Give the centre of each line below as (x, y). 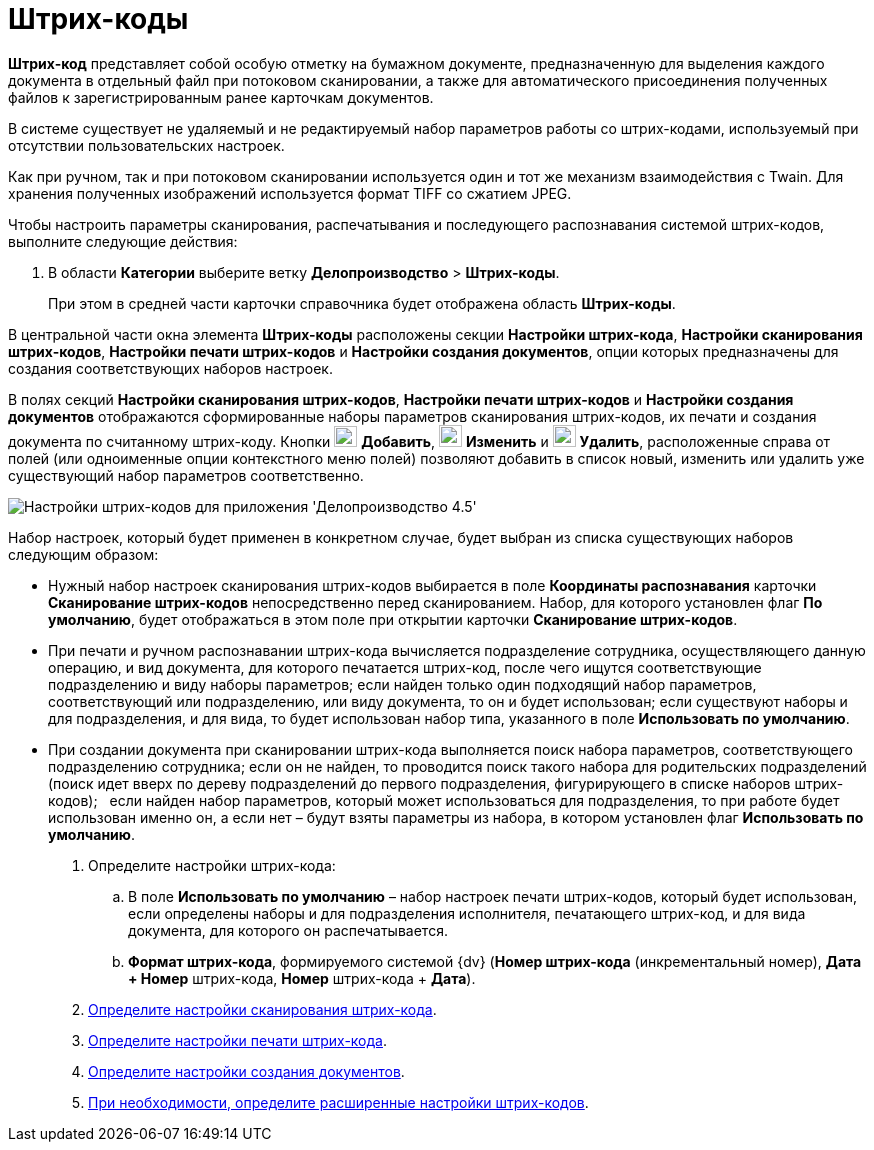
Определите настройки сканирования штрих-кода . (262, 1009)
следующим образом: (83, 554)
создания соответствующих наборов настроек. (170, 368)
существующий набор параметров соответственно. (186, 475)
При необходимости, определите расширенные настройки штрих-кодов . (338, 1102)
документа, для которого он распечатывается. (288, 930)
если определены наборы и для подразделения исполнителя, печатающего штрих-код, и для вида (467, 913)
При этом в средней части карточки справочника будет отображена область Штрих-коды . (362, 303)
